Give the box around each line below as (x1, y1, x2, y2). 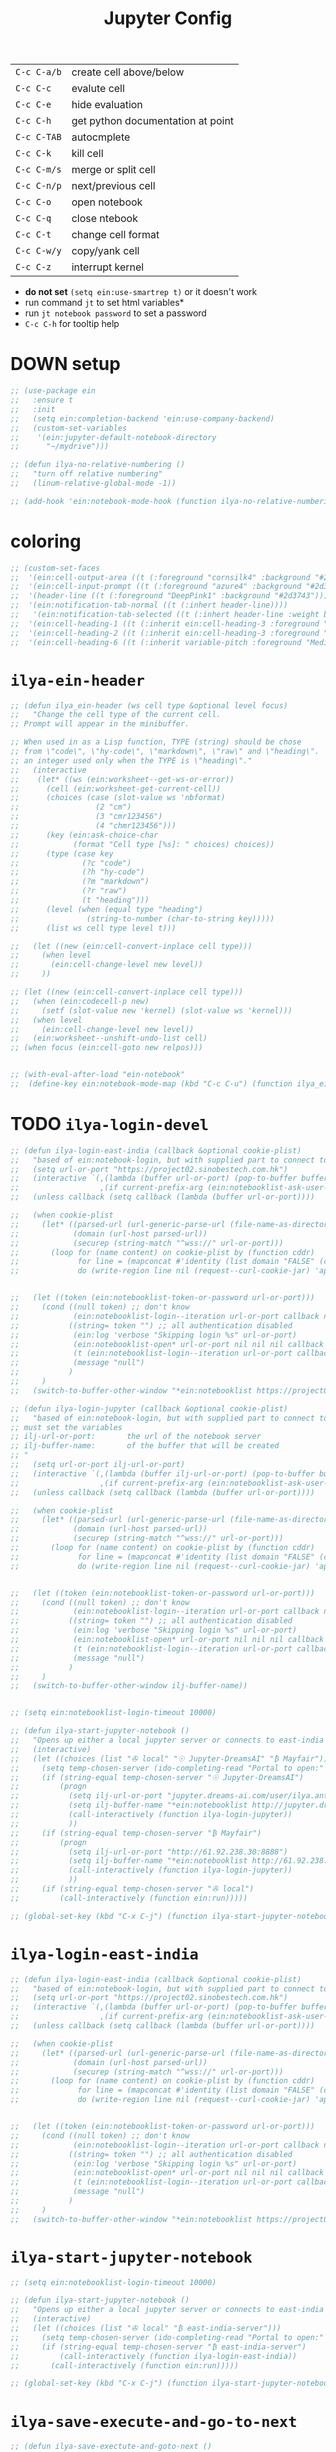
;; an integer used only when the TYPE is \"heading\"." (10, 755, 253, 766)
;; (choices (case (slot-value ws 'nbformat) (10, 793, 226, 803)
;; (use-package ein (10, 386, 97, 396)
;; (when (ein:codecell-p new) (10, 996, 150, 1006)
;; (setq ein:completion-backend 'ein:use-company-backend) (10, 413, 275, 424)
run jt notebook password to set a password (24, 307, 207, 319)
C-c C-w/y (15, 245, 62, 257)
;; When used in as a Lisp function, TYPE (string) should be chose (10, 737, 302, 747)
